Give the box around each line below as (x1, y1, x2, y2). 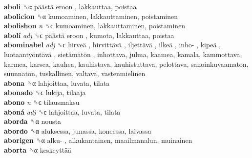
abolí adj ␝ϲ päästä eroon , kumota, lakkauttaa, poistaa (4, 30, 174, 40)
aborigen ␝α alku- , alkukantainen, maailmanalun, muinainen (4, 135, 192, 145)
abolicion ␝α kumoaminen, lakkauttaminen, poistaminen (4, 11, 178, 21)
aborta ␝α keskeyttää (4, 144, 72, 155)
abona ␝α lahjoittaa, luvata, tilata (4, 78, 110, 88)
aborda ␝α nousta (4, 116, 62, 126)
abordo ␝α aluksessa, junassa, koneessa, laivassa (4, 125, 151, 136)
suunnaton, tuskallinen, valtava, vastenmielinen (4, 68, 146, 79)
